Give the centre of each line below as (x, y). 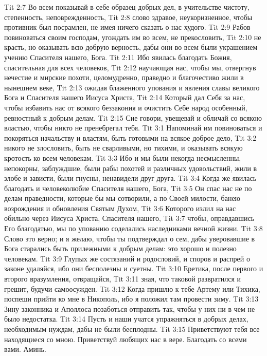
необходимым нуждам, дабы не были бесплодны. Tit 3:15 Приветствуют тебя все (132, 329)
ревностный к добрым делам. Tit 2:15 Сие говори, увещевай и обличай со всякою (133, 117)
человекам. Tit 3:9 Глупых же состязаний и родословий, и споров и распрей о (127, 258)
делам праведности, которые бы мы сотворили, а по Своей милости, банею (122, 198)
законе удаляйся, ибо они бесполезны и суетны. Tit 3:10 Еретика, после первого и (134, 268)
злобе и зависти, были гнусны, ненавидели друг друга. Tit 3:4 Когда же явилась (130, 178)
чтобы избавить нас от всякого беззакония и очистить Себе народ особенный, (126, 107)
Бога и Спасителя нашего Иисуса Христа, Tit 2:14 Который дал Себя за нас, (125, 97)
